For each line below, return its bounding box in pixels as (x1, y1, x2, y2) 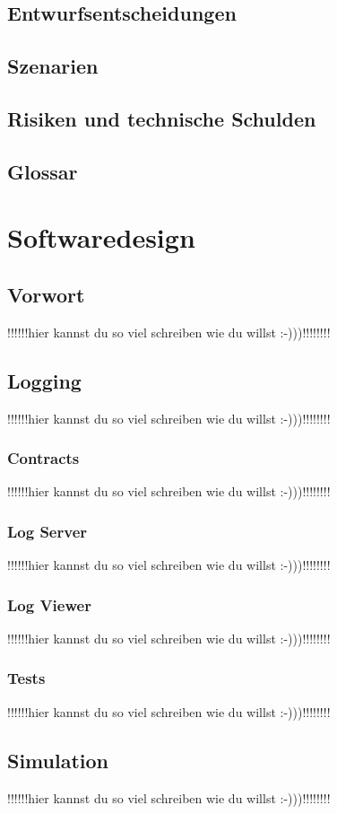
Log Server (7, 520, 88, 542)
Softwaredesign (7, 219, 195, 256)
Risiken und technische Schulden (7, 104, 316, 132)
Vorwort (7, 280, 85, 308)
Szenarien (7, 52, 99, 80)
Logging (7, 366, 82, 394)
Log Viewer (7, 593, 91, 616)
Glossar (7, 157, 78, 185)
